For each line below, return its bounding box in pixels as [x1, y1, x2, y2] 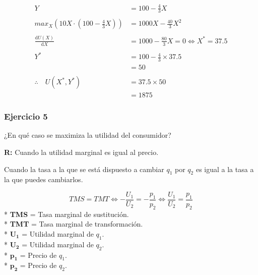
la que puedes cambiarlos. [4, 174, 83, 185]
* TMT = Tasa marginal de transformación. [4, 218, 143, 229]
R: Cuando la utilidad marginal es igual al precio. [4, 146, 159, 157]
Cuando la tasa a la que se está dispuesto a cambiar [4, 163, 164, 174]
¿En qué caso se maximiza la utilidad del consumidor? [4, 130, 171, 140]
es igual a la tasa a [196, 163, 254, 174]
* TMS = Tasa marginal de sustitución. [4, 208, 129, 219]
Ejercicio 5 [4, 110, 48, 123]
